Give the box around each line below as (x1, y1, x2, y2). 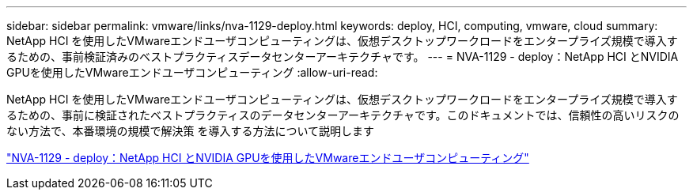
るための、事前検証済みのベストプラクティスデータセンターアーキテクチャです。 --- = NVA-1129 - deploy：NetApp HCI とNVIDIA (6, 50, 679, 63)
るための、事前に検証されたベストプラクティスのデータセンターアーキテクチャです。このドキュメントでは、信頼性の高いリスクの (6, 108, 680, 122)
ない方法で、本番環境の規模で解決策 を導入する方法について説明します (6, 124, 374, 138)
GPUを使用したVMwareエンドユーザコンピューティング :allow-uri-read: (6, 66, 378, 79)
